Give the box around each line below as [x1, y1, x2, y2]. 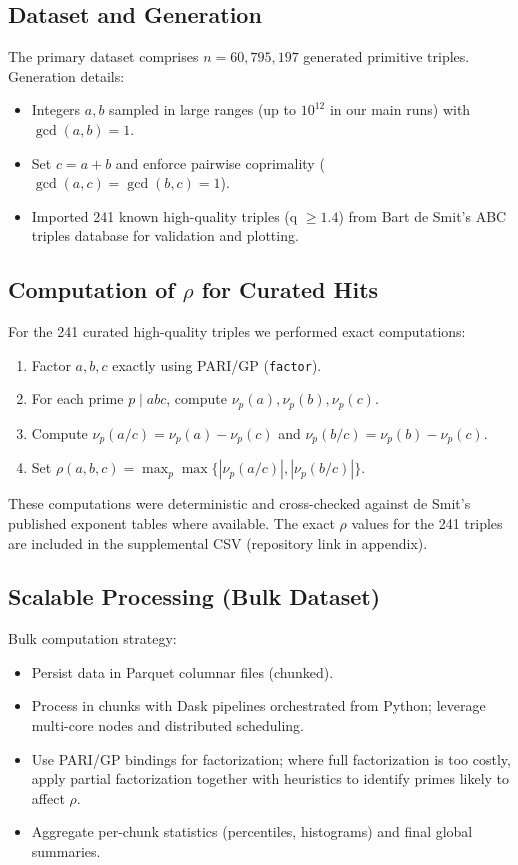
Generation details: [8, 65, 125, 86]
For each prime [31, 388, 124, 409]
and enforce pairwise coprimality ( [115, 152, 325, 173]
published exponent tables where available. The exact [8, 512, 335, 533]
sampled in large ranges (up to [109, 99, 297, 120]
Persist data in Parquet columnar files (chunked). [31, 661, 334, 682]
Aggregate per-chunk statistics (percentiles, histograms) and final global [31, 821, 473, 842]
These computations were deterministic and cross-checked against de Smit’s [8, 493, 471, 514]
